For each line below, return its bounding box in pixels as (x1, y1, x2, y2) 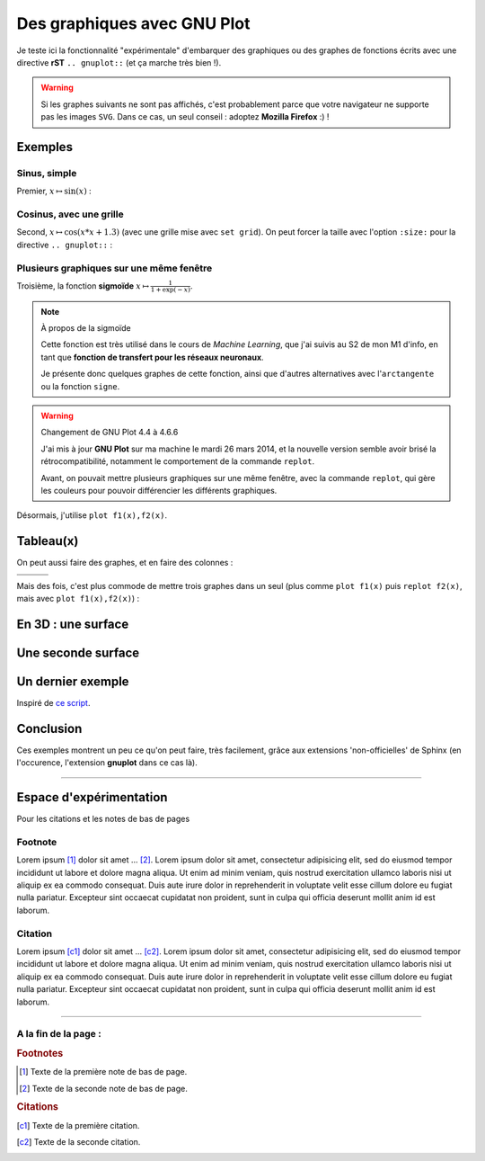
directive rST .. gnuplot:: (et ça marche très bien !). (16, 57, 222, 67)
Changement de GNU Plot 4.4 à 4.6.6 (40, 427, 179, 438)
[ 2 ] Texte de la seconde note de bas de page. (19, 1083, 189, 1094)
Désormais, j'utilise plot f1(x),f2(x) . (16, 510, 168, 521)
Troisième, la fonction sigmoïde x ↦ (16, 280, 150, 291)
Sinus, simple (16, 166, 77, 179)
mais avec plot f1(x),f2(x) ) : (16, 594, 140, 604)
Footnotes (16, 1047, 64, 1059)
